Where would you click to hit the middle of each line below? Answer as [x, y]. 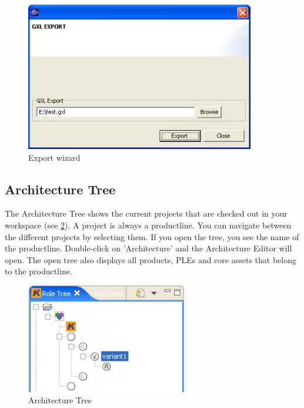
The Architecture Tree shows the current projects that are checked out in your [146, 213]
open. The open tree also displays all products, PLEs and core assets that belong [151, 259]
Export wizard [54, 157]
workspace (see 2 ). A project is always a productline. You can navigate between [148, 225]
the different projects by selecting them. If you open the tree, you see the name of [152, 236]
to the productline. [39, 271]
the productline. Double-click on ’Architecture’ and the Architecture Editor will [148, 248]
